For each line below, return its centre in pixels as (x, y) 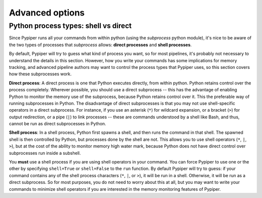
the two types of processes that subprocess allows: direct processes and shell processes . (100, 45)
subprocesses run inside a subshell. (45, 153)
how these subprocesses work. (40, 74)
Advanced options (47, 13)
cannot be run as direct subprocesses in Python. (57, 124)
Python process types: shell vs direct (70, 26)
